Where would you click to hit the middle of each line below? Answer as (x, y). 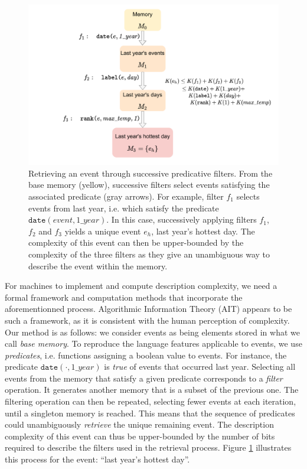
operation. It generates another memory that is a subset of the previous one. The (152, 390)
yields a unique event (103, 231)
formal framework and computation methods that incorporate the (124, 297)
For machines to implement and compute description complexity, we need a (141, 286)
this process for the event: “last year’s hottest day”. (97, 459)
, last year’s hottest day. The (203, 231)
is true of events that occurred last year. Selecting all (200, 367)
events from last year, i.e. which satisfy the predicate (124, 208)
